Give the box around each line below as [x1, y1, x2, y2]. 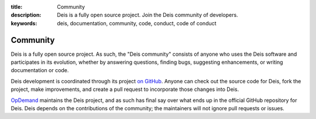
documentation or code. [11, 67, 69, 74]
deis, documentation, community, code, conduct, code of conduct [57, 19, 217, 26]
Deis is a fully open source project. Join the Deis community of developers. [57, 12, 238, 19]
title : [11, 4, 23, 10]
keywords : [11, 19, 37, 26]
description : [11, 12, 42, 19]
